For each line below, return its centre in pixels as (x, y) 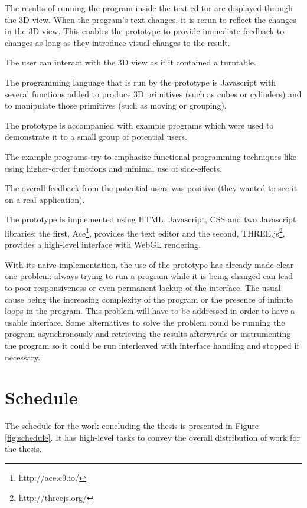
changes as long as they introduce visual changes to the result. (117, 42)
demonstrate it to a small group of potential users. (96, 137)
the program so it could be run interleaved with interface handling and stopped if (152, 345)
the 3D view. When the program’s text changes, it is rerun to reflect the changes (151, 19)
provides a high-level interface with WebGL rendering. (103, 245)
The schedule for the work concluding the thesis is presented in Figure (132, 426)
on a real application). (45, 199)
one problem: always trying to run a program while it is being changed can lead (149, 276)
